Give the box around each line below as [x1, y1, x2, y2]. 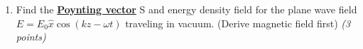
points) [16, 29, 46, 44]
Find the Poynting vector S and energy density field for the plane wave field [16, 2, 357, 16]
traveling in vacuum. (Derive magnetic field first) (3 [125, 15, 351, 30]
